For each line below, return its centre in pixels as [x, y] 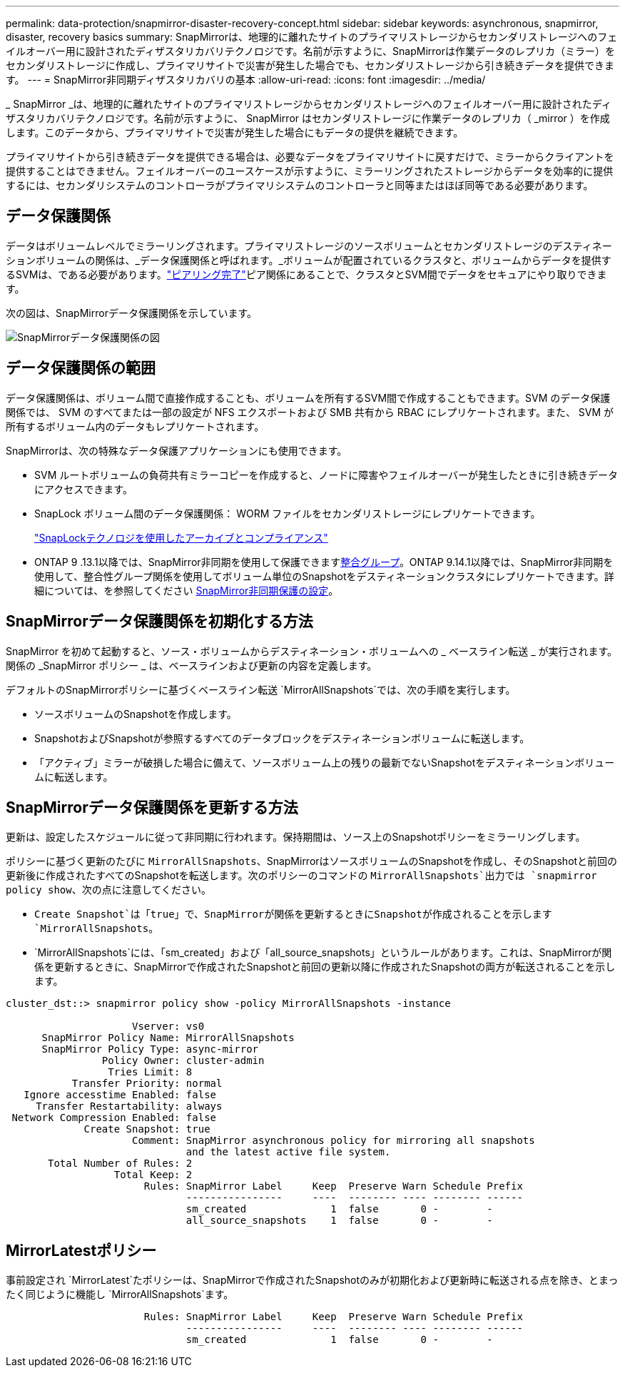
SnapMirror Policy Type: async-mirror [150, 1049]
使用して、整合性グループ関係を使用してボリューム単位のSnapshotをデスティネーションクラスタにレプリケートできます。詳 [324, 576]
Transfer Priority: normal [147, 1084]
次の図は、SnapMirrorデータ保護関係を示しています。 [132, 313]
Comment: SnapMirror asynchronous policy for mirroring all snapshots [334, 1141]
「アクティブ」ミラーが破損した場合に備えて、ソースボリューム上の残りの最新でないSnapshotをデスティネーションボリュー [325, 762]
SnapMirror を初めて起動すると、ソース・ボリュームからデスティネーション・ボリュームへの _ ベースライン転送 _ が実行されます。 [312, 651]
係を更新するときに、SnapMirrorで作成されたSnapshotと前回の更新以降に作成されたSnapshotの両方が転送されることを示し [325, 967]
